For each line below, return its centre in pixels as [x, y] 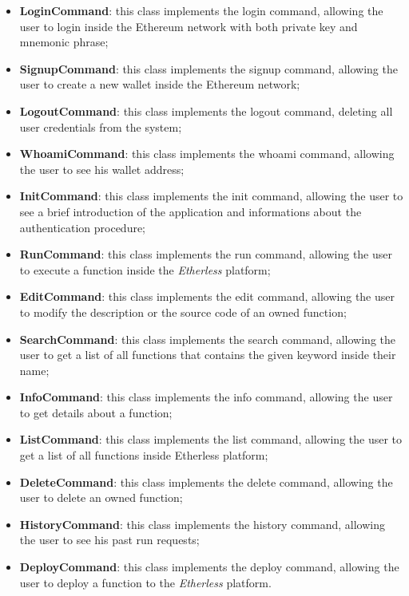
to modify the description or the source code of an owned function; [183, 312]
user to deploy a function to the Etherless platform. [145, 582]
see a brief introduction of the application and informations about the [191, 211]
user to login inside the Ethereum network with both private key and [189, 26]
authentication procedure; [83, 227]
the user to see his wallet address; [102, 169]
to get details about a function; [96, 412]
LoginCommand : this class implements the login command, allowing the [201, 10]
